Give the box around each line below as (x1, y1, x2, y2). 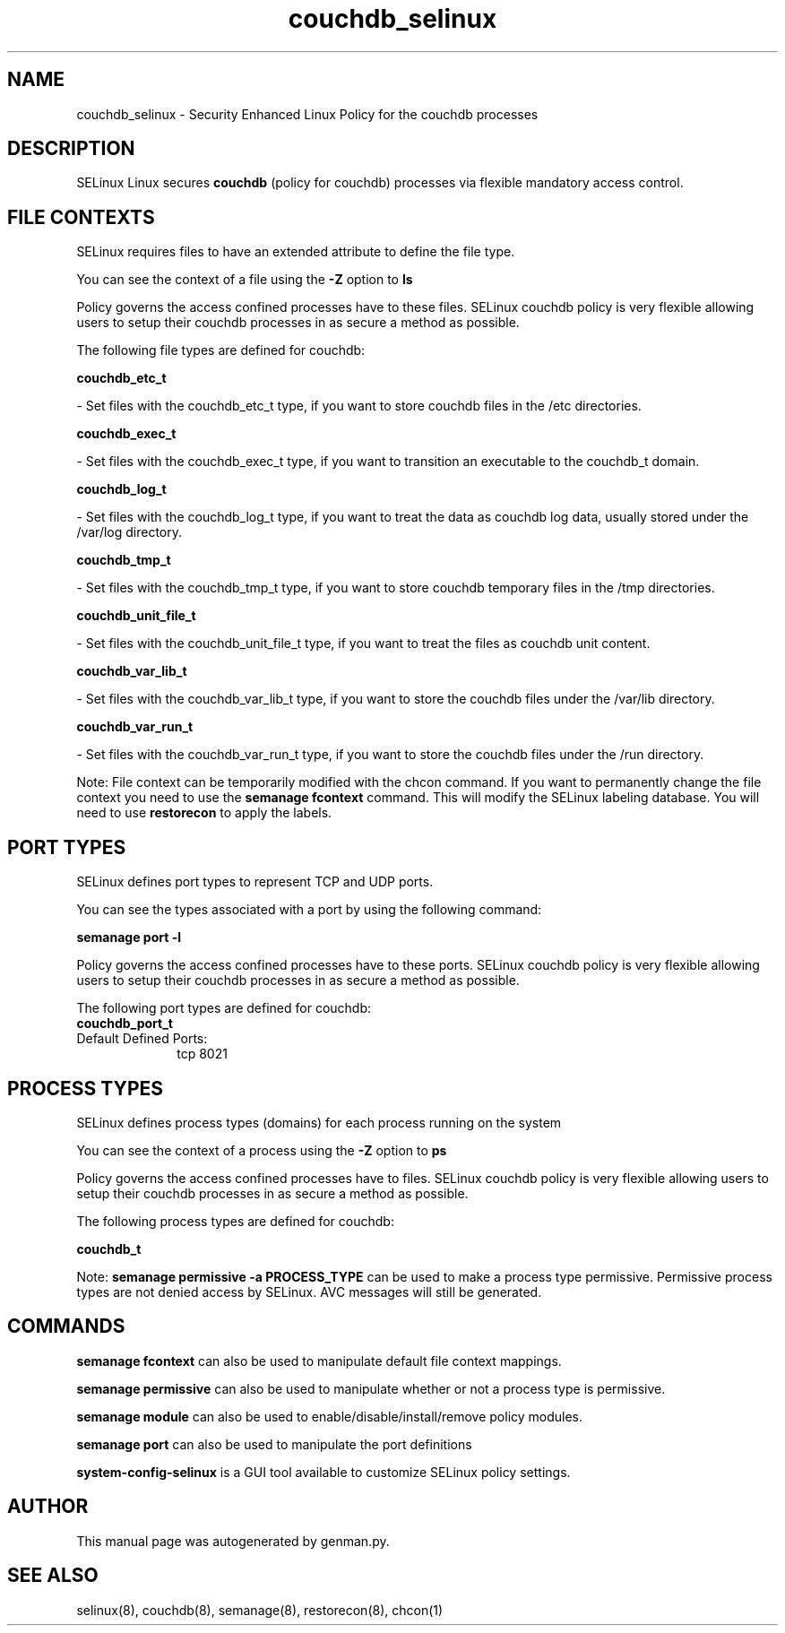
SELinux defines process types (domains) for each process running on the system (76, 1114, 562, 1130)
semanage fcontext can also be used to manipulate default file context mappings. (76, 1352, 562, 1369)
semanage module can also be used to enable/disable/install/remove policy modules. (76, 1408, 583, 1424)
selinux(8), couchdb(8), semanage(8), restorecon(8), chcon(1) (76, 1602, 444, 1618)
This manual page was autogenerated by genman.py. (76, 1533, 390, 1549)
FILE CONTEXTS (7, 205, 155, 229)
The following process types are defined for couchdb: (76, 1213, 394, 1229)
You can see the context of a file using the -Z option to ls (76, 272, 413, 288)
